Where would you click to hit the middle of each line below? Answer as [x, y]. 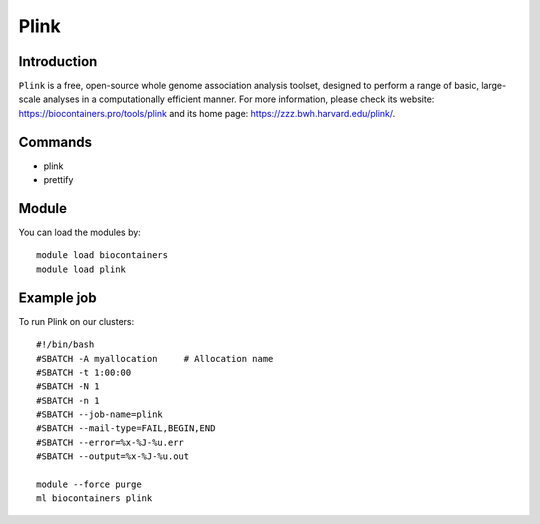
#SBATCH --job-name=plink [100, 414]
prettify [58, 180]
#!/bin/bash [65, 344]
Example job [57, 297]
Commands [55, 141]
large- [494, 86]
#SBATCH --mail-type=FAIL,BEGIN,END [126, 428]
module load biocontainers [102, 255]
